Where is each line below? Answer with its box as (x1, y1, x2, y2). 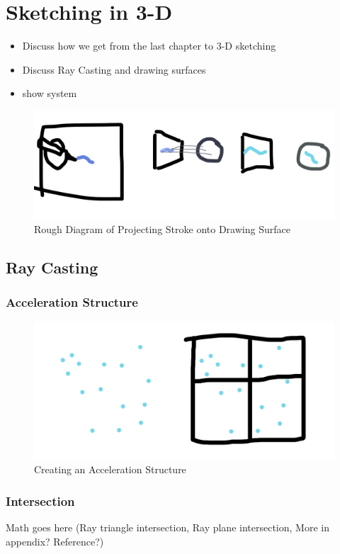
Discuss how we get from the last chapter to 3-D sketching (22, 38, 276, 53)
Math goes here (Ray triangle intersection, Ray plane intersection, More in (6, 520, 329, 535)
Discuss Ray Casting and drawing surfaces (22, 62, 206, 77)
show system (22, 86, 77, 101)
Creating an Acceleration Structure (34, 462, 186, 477)
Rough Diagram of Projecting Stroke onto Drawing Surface (34, 221, 290, 236)
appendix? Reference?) (6, 533, 104, 548)
